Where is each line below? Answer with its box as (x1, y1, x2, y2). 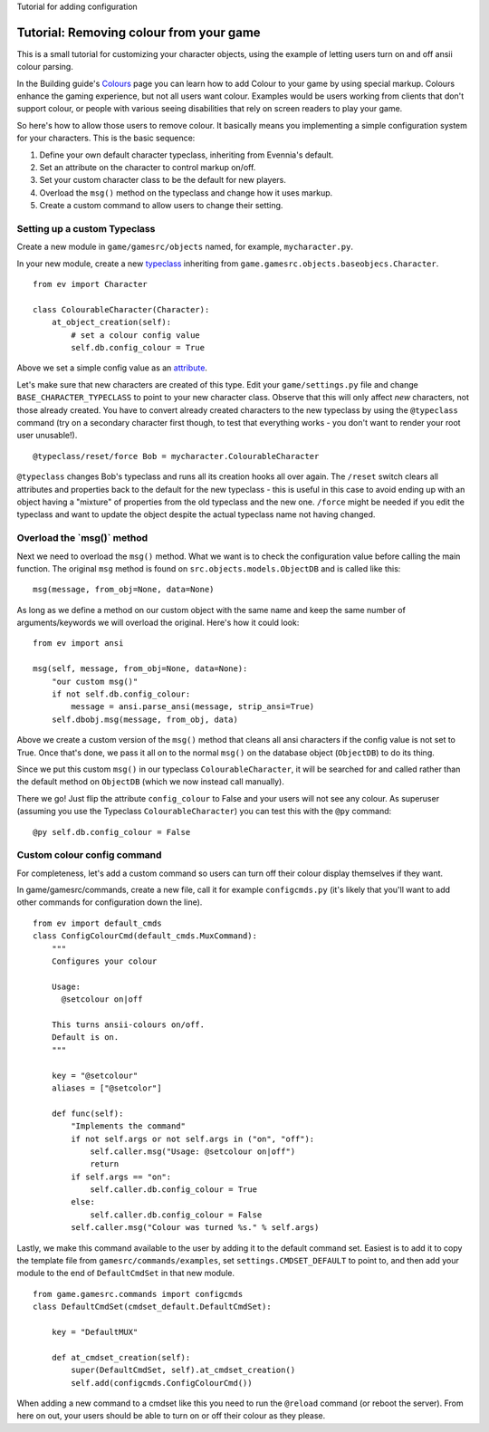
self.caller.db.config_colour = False (90, 1209, 263, 1220)
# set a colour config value (71, 330, 201, 340)
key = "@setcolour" (51, 1070, 139, 1081)
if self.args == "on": (71, 1171, 172, 1182)
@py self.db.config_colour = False (33, 827, 191, 837)
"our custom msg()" (51, 676, 139, 687)
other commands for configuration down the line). (16, 897, 203, 908)
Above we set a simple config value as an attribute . (16, 362, 208, 373)
